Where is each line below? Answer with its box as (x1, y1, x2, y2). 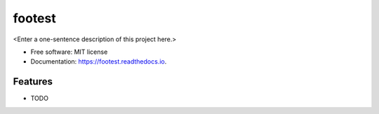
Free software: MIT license (30, 48, 108, 56)
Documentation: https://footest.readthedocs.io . (30, 57, 167, 66)
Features (13, 76, 53, 87)
